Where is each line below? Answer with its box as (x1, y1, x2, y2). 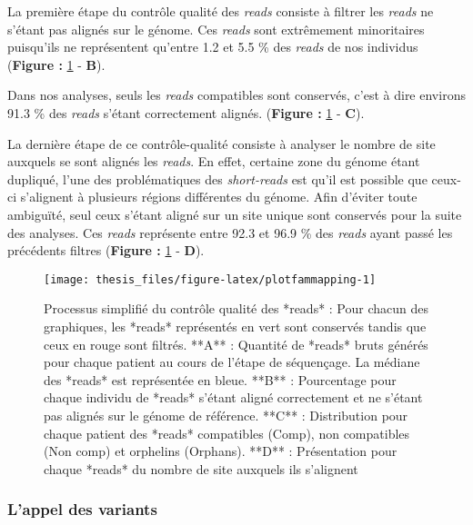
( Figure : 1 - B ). (7, 54, 106, 74)
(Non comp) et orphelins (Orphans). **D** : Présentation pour (44, 441, 398, 461)
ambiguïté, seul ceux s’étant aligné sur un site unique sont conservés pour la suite (7, 204, 462, 223)
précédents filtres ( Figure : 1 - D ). (7, 241, 205, 260)
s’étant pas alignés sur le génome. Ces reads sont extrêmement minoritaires (7, 19, 425, 38)
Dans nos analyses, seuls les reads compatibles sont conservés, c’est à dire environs (7, 85, 466, 104)
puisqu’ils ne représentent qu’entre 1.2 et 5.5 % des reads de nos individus (7, 37, 418, 56)
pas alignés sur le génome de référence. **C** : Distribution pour (44, 405, 408, 424)
